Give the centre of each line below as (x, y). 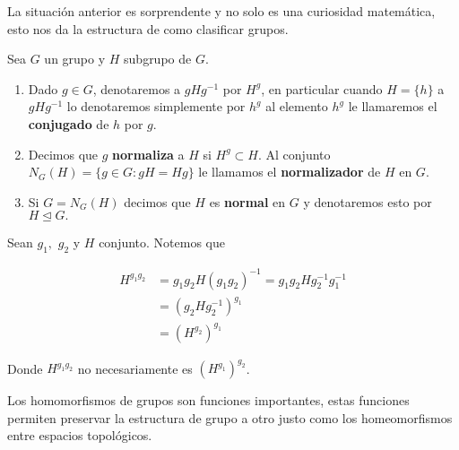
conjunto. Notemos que (162, 242)
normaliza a (148, 154)
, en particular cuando (322, 88)
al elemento (297, 106)
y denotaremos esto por (368, 201)
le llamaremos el (393, 106)
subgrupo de (158, 59)
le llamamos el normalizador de (290, 172)
